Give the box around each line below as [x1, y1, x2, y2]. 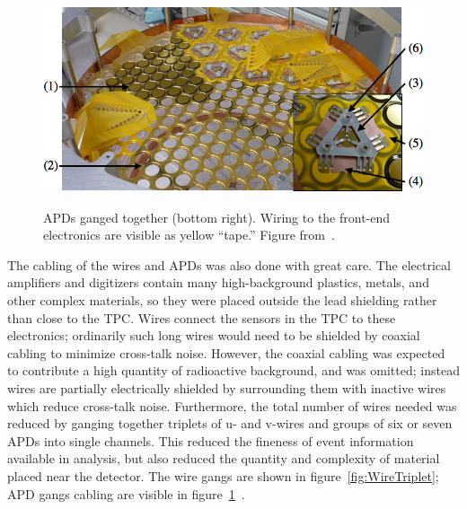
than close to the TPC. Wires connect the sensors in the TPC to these [7, 308, 396, 327]
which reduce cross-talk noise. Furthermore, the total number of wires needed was [7, 396, 457, 415]
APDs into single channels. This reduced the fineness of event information [7, 431, 414, 450]
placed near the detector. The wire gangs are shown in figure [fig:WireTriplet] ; [7, 467, 439, 486]
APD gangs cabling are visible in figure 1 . [7, 484, 245, 503]
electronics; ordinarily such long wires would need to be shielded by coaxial [7, 326, 420, 345]
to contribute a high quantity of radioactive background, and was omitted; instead [7, 361, 460, 380]
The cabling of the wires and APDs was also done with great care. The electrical [7, 255, 451, 274]
